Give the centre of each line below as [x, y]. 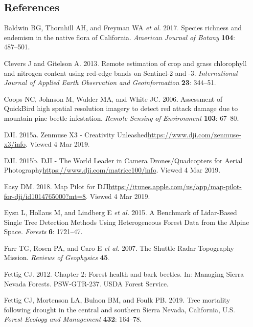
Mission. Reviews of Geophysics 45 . [57, 257]
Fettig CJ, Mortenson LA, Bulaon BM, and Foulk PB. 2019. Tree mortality [117, 300]
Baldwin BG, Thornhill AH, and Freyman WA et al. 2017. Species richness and [123, 28]
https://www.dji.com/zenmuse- [194, 134]
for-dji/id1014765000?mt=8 [45, 196]
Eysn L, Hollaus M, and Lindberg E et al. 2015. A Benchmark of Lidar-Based [121, 212]
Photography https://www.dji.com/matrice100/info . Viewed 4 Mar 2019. [112, 170]
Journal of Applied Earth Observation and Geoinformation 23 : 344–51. [110, 82]
